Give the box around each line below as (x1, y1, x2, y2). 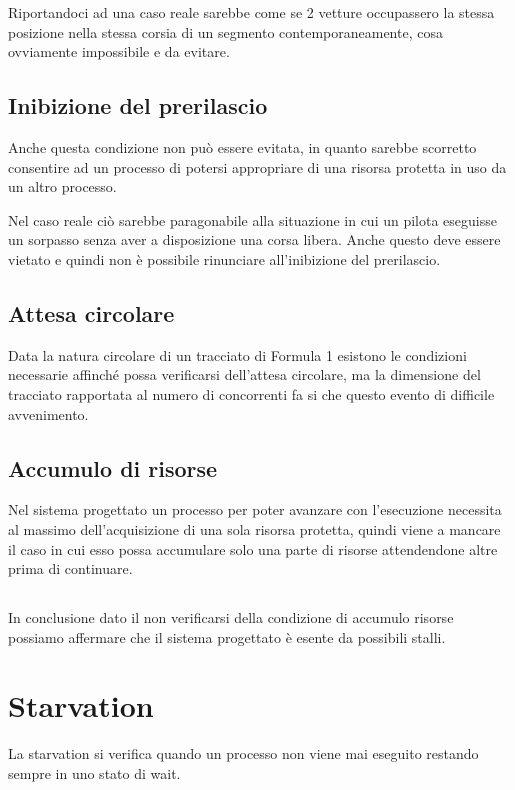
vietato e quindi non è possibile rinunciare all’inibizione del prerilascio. (8, 248, 441, 269)
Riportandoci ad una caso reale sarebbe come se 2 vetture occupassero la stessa (8, 2, 495, 22)
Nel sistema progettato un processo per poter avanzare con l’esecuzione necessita (8, 499, 502, 520)
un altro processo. (8, 176, 117, 197)
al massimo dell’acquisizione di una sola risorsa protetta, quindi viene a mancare (8, 518, 501, 539)
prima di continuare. (8, 558, 133, 579)
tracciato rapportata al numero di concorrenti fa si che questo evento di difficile (8, 383, 495, 404)
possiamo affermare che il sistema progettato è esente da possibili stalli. (8, 626, 446, 647)
